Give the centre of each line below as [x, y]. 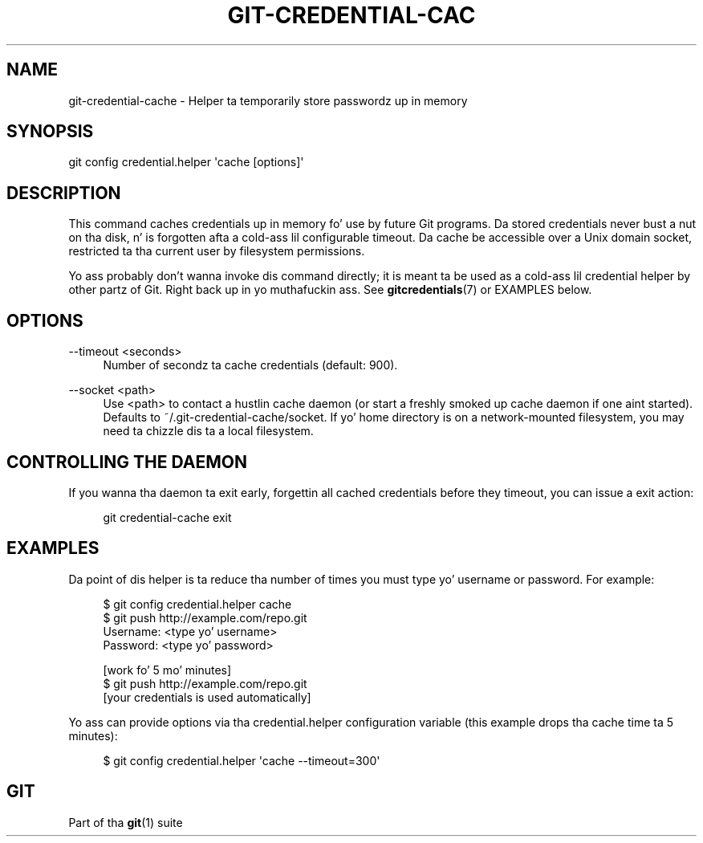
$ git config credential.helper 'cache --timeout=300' [242, 760]
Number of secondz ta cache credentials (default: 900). [250, 365]
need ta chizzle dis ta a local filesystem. [208, 431]
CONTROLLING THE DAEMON [127, 462]
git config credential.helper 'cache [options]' [186, 162]
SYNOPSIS [50, 132]
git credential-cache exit [167, 517]
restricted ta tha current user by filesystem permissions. [217, 251]
